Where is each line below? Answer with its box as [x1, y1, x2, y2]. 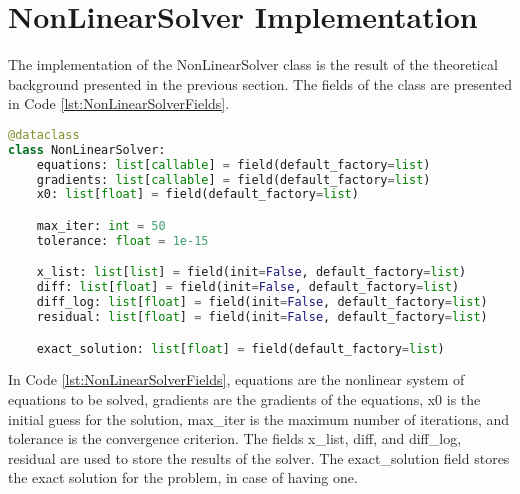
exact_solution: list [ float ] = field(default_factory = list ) [36, 341, 445, 356]
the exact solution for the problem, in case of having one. [8, 467, 358, 488]
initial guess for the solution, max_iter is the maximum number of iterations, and [8, 408, 510, 429]
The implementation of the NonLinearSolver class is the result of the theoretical [8, 54, 498, 75]
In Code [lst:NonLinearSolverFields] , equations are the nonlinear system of [8, 369, 465, 390]
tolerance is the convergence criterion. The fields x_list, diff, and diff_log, [8, 428, 462, 449]
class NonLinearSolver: [8, 142, 166, 157]
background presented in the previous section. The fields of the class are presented [8, 73, 512, 94]
